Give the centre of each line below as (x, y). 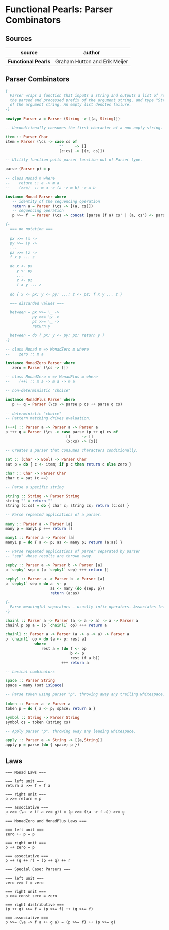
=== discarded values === (37, 303)
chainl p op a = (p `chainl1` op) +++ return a (56, 625)
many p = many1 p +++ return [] (39, 529)
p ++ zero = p (20, 847)
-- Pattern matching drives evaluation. (48, 418)
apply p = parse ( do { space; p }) (43, 745)
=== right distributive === (35, 905)
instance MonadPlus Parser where (40, 399)
